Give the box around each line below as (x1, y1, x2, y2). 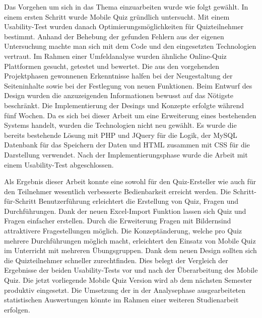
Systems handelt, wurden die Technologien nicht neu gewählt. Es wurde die (4, 120, 237, 130)
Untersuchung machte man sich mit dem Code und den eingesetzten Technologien (4, 41, 256, 51)
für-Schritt (4, 196, 36, 206)
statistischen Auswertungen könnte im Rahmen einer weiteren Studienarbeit (4, 294, 239, 305)
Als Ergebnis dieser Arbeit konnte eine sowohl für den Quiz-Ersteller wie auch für (4, 176, 256, 187)
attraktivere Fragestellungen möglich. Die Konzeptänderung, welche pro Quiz (4, 225, 242, 236)
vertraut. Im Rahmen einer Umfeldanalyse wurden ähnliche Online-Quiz (4, 50, 227, 61)
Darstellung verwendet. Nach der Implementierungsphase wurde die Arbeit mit (4, 149, 248, 160)
